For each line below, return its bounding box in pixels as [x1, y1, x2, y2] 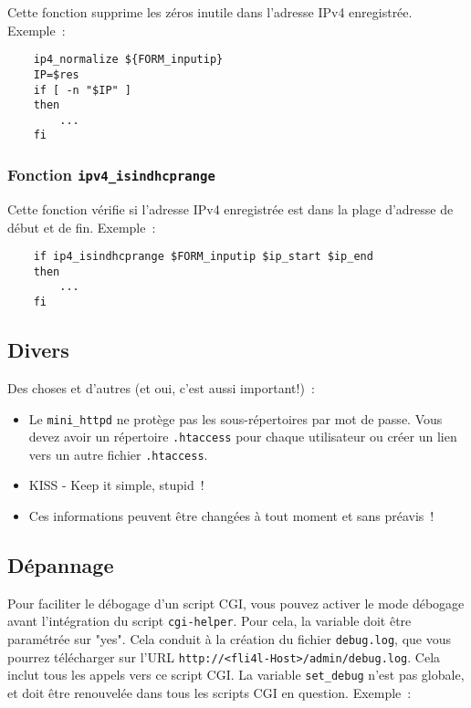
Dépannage [7, 551, 114, 579]
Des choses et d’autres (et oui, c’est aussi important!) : [7, 378, 315, 397]
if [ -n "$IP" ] [33, 83, 132, 97]
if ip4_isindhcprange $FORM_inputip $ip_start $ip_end [33, 250, 373, 264]
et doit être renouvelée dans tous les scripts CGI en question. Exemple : [7, 683, 412, 703]
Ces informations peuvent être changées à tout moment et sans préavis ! [28, 506, 434, 526]
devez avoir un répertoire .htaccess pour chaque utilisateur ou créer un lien [28, 427, 457, 446]
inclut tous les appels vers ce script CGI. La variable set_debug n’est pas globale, [7, 665, 465, 684]
